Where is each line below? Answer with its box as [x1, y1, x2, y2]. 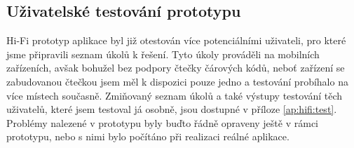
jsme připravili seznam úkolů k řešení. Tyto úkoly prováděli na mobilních [6, 46, 320, 61]
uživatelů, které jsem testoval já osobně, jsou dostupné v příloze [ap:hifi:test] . [6, 102, 337, 116]
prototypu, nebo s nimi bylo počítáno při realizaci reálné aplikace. [6, 129, 290, 144]
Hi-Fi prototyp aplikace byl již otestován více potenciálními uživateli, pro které [6, 33, 346, 48]
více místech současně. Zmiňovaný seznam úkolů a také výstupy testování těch [6, 88, 343, 102]
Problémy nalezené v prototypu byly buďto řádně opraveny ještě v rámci [6, 115, 318, 130]
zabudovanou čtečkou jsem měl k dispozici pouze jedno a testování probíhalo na [6, 74, 348, 88]
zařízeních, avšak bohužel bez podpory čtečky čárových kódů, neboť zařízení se [6, 60, 345, 75]
